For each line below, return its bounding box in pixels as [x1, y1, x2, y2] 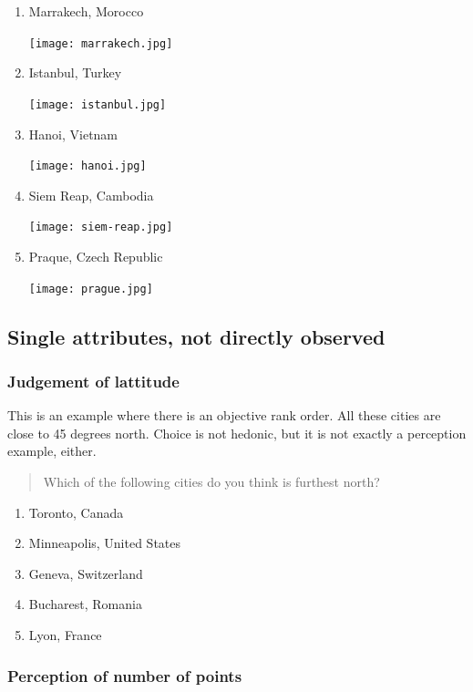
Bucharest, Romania [28, 594, 142, 614]
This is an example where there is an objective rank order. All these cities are [7, 406, 441, 425]
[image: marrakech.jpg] [28, 36, 173, 50]
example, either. [7, 441, 97, 460]
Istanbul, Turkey [28, 63, 122, 82]
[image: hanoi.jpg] [28, 160, 147, 173]
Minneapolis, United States [28, 533, 181, 553]
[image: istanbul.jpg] [28, 98, 167, 111]
